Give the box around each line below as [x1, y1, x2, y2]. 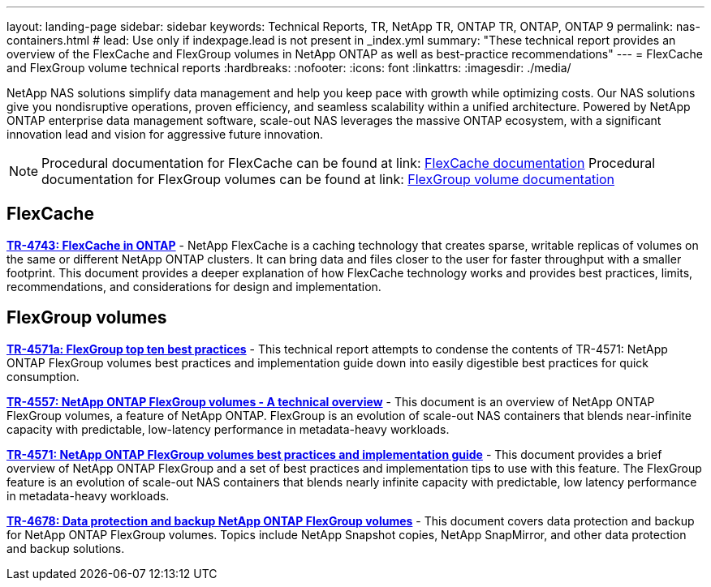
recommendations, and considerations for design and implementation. [6, 279, 381, 293]
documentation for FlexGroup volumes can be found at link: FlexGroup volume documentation [41, 171, 615, 187]
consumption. [6, 369, 80, 383]
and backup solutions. [6, 541, 125, 555]
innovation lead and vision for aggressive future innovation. [6, 127, 323, 141]
